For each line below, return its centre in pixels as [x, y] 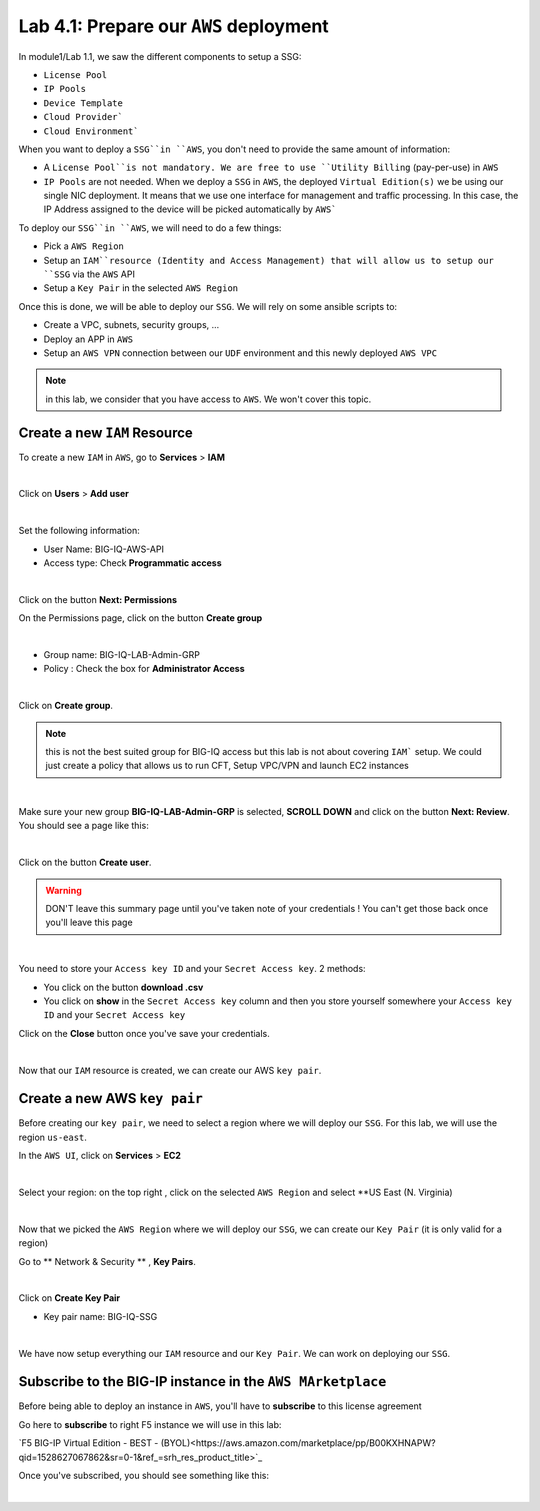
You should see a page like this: [83, 826]
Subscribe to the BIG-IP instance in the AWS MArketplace [202, 1381]
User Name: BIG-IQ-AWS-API [104, 549]
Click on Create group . [66, 706]
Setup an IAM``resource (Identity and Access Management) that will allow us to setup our [269, 260]
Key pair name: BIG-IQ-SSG [100, 1316]
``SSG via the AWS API [89, 274]
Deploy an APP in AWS [88, 339]
